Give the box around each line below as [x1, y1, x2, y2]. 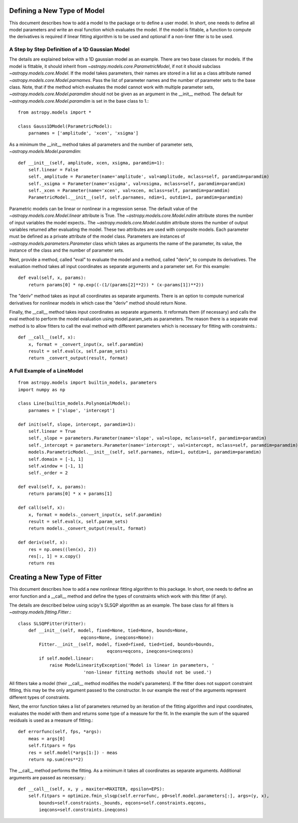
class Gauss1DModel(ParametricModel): [18, 123, 113, 129]
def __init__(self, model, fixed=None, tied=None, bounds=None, [28, 628, 188, 633]
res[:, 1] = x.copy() [28, 553, 81, 559]
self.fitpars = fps [28, 743, 76, 749]
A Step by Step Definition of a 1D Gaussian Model [9, 46, 130, 53]
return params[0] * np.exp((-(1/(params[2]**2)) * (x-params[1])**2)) [28, 282, 204, 287]
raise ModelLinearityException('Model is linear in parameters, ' [49, 663, 215, 668]
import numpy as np [18, 387, 66, 392]
